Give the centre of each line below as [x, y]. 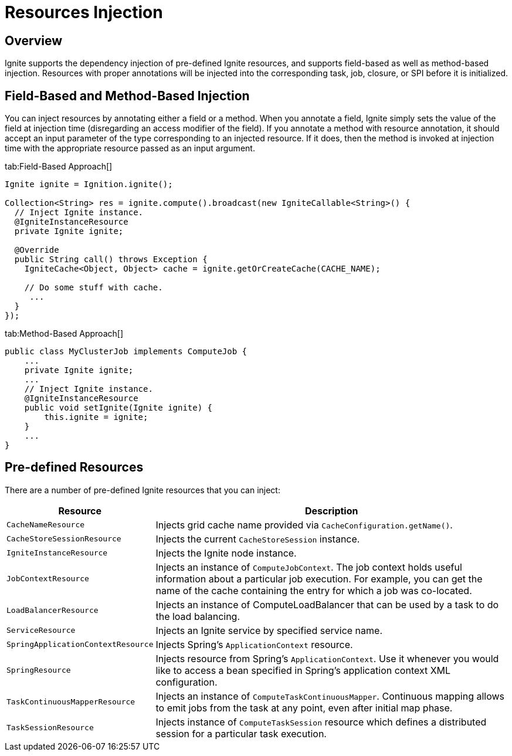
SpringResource [39, 670]
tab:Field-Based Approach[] [59, 167]
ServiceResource [41, 630]
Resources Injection [84, 12]
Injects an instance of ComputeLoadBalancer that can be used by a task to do [327, 604]
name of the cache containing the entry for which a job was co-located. [314, 590]
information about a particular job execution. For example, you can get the [319, 579]
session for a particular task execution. [241, 733]
